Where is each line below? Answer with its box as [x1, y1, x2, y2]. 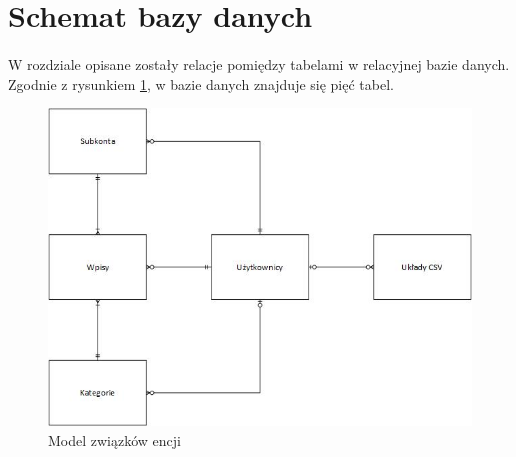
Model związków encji [48, 429, 181, 450]
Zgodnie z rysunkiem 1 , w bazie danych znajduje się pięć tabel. [8, 73, 394, 94]
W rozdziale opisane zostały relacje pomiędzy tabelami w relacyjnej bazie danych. [8, 53, 510, 74]
